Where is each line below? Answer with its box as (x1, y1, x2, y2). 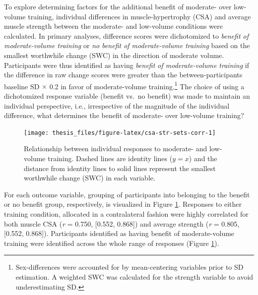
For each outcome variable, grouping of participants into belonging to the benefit (4, 189, 250, 199)
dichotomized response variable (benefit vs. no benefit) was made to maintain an (4, 91, 250, 101)
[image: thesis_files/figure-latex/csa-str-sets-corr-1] (24, 129, 216, 136)
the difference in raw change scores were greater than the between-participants (4, 69, 243, 80)
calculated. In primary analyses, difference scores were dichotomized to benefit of (4, 30, 249, 41)
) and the (189, 153, 217, 164)
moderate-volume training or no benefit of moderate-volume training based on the (4, 40, 250, 51)
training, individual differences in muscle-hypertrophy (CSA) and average (28, 11, 251, 21)
